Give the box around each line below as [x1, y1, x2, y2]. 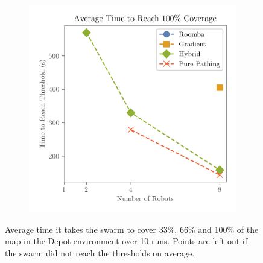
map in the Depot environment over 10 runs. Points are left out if [5, 235, 248, 247]
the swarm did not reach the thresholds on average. [5, 246, 195, 259]
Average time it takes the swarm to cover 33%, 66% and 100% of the [5, 223, 259, 235]
